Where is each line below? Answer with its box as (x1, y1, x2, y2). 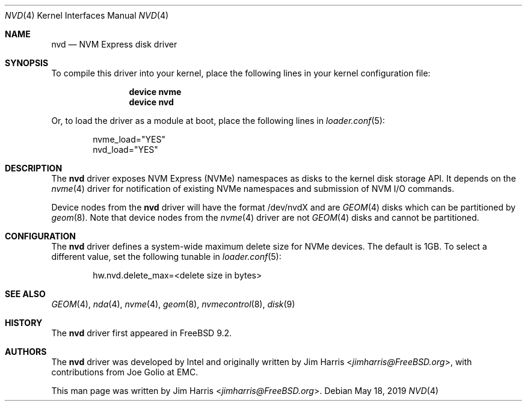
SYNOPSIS (5, 58, 49, 68)
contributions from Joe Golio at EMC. (51, 367, 199, 377)
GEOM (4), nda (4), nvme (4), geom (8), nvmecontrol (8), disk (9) (51, 299, 295, 309)
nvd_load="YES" (93, 144, 158, 155)
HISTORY (5, 318, 43, 328)
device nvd (129, 97, 174, 107)
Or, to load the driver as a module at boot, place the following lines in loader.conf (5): (51, 115, 385, 126)
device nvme (129, 87, 182, 97)
